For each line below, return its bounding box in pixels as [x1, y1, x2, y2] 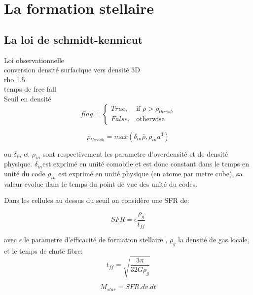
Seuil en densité [4, 93, 51, 103]
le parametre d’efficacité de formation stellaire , [24, 234, 167, 245]
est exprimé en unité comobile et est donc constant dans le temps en [42, 159, 249, 169]
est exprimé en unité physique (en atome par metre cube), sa [58, 168, 243, 178]
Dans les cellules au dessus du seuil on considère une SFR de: [4, 195, 189, 205]
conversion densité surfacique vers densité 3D [4, 65, 141, 75]
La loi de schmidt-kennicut [4, 32, 143, 47]
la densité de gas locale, [178, 234, 250, 245]
